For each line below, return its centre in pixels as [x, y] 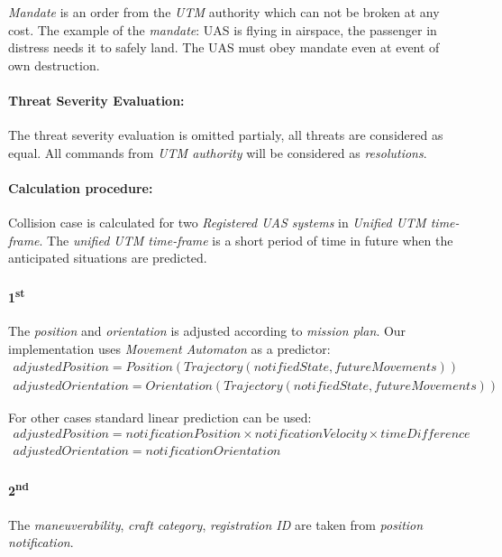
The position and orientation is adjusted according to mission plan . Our [207, 331]
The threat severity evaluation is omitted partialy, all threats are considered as [226, 135]
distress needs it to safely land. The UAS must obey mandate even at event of [224, 47]
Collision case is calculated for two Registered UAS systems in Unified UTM [217, 223]
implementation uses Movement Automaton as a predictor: [169, 348]
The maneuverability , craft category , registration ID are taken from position [216, 524]
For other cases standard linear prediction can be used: [160, 417]
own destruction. [54, 65]
